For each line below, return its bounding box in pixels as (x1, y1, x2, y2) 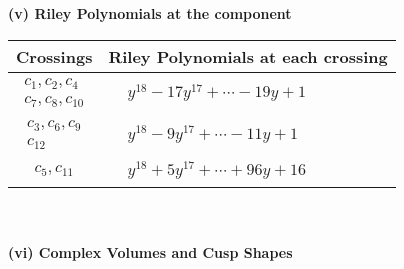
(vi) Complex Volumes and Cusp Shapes (8, 241, 293, 262)
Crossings (16, 44, 93, 68)
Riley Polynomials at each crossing (108, 44, 388, 68)
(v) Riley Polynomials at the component (8, 3, 292, 23)
